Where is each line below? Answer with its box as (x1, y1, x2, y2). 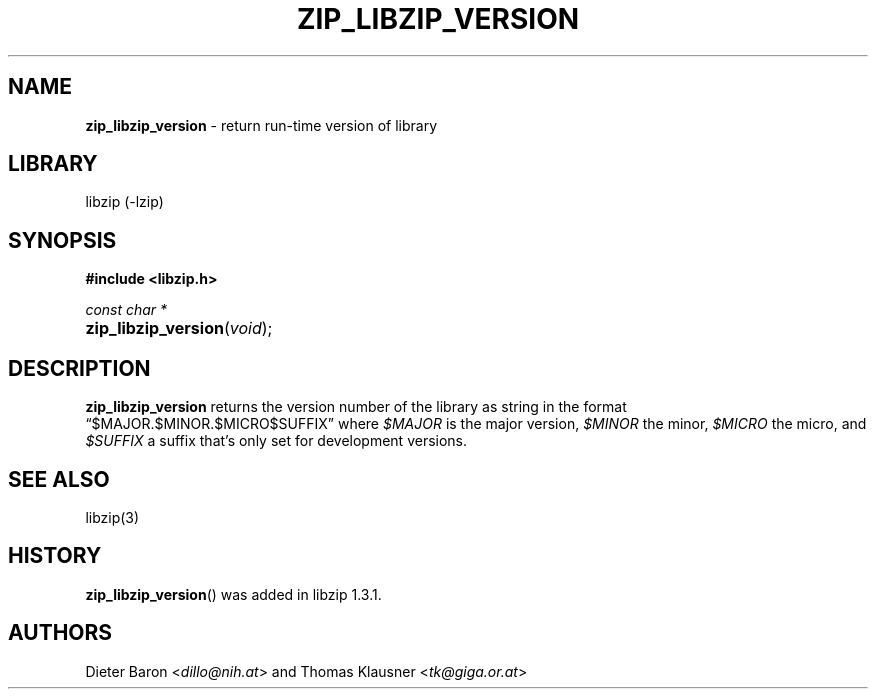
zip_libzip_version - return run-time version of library (85, 116, 438, 134)
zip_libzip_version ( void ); (85, 318, 273, 339)
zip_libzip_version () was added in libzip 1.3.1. (85, 585, 382, 603)
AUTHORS (8, 620, 113, 646)
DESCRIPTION (8, 355, 151, 381)
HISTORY (8, 543, 102, 569)
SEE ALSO (8, 466, 110, 492)
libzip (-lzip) (85, 193, 164, 211)
